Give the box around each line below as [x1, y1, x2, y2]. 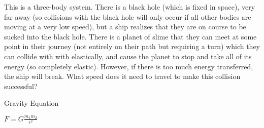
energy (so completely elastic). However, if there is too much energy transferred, [4, 61, 253, 71]
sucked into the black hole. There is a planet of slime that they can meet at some [4, 31, 257, 41]
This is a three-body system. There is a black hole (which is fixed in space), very [4, 2, 255, 12]
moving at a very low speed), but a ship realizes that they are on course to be [4, 21, 246, 32]
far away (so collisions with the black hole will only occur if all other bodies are [4, 11, 251, 22]
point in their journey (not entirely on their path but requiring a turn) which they [4, 41, 260, 52]
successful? [4, 80, 38, 91]
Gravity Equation [4, 98, 59, 108]
